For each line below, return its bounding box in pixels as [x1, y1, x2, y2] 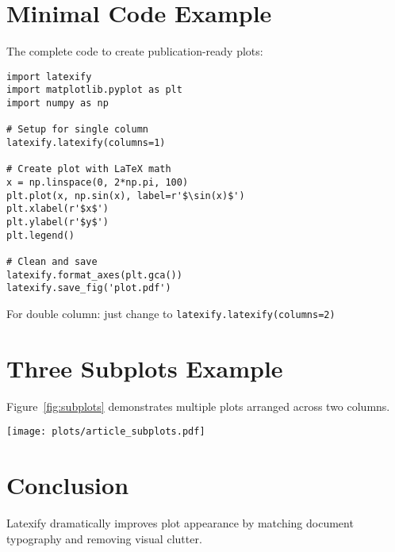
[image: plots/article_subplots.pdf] [6, 426, 205, 438]
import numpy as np [6, 98, 109, 109]
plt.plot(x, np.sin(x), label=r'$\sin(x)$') [6, 190, 245, 201]
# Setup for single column [6, 124, 148, 136]
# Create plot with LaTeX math [6, 163, 171, 175]
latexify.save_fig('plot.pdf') [6, 282, 171, 294]
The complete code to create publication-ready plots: [6, 43, 263, 59]
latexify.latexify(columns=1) [6, 137, 166, 148]
